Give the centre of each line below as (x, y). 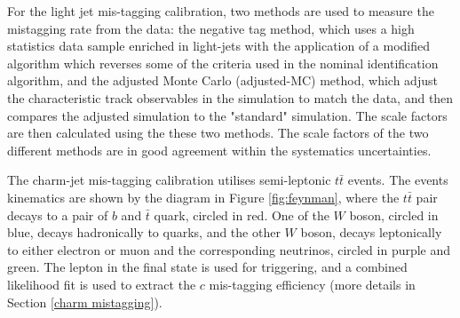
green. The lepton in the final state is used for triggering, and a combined (207, 267)
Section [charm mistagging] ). (85, 302)
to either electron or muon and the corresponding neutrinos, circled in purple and (229, 249)
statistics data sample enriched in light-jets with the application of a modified (219, 46)
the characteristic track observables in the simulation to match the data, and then (230, 97)
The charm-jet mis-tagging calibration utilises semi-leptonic (169, 180)
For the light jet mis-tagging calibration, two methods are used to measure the (221, 11)
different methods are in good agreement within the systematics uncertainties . (219, 150)
